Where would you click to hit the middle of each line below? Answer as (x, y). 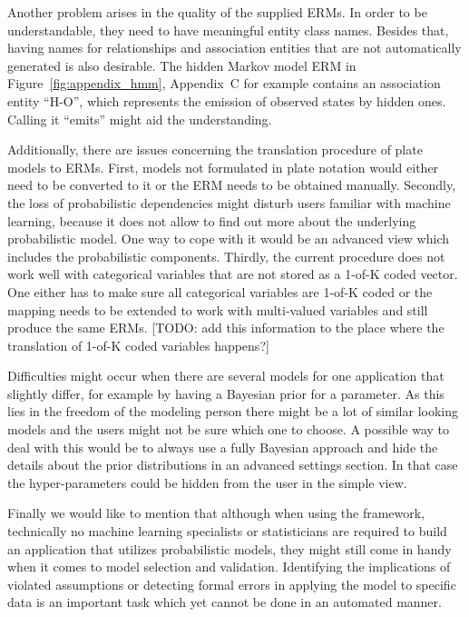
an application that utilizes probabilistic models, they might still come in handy (230, 548)
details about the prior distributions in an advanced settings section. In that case (233, 465)
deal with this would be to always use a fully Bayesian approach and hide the (223, 447)
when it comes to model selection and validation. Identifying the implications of (229, 567)
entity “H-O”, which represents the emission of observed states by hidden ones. (227, 100)
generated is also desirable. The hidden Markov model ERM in (182, 65)
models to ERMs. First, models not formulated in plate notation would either (223, 167)
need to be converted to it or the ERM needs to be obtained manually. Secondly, (232, 185)
